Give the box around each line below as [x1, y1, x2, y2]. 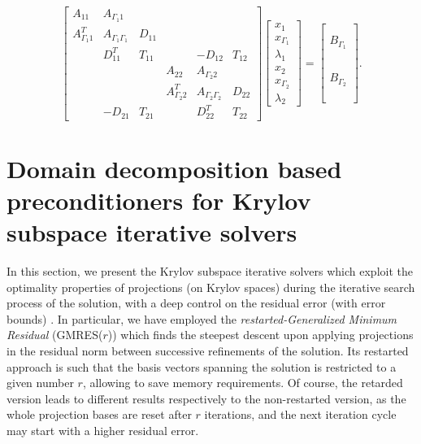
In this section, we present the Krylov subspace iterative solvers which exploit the [7, 263, 413, 280]
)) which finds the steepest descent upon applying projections [107, 326, 414, 343]
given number [7, 374, 74, 391]
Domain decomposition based [7, 151, 342, 185]
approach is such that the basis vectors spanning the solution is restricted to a [7, 358, 397, 375]
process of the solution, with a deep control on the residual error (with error [7, 294, 386, 311]
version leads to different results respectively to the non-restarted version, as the [7, 390, 406, 407]
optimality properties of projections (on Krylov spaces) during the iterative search [7, 278, 415, 295]
